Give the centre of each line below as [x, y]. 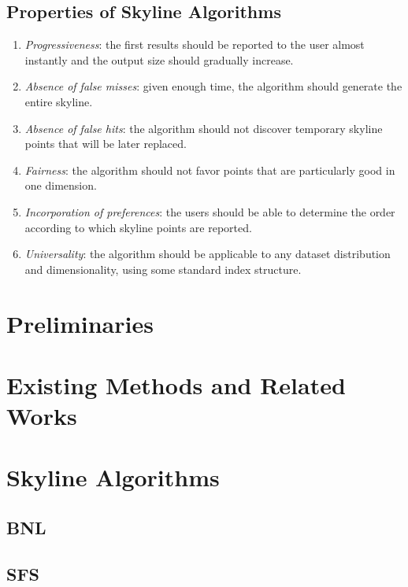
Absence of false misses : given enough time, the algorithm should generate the [213, 86]
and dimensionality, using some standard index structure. [163, 269]
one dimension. [61, 185]
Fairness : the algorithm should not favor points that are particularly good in [210, 170]
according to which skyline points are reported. [138, 227]
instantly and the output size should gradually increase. [159, 59]
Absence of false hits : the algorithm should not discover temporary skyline [204, 128]
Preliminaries [80, 323]
